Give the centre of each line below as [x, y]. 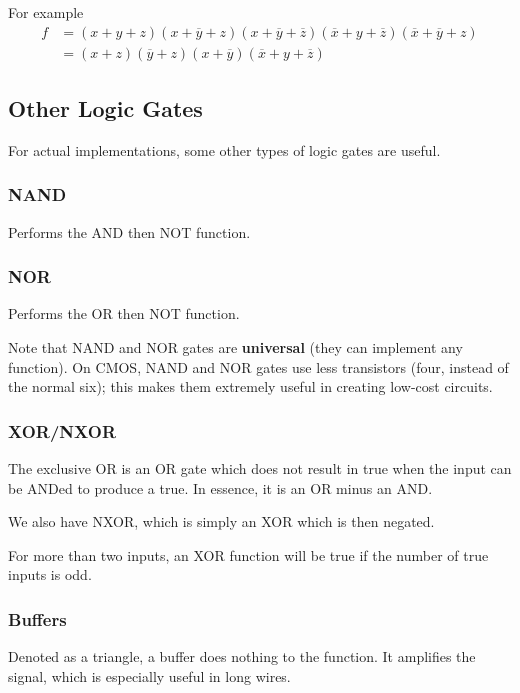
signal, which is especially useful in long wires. [149, 675]
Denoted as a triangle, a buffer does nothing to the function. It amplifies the [242, 656]
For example [46, 12]
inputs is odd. [50, 574]
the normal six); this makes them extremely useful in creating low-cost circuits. [250, 386]
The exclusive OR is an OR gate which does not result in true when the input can [260, 468]
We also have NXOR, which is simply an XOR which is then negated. [221, 521]
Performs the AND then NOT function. [129, 231]
